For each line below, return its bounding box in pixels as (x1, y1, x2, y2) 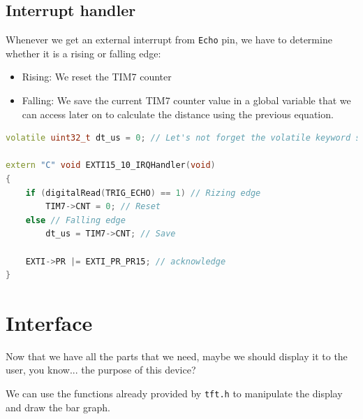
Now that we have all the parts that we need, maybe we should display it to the (6, 348, 348, 363)
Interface (6, 308, 93, 336)
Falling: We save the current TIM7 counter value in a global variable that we (22, 93, 351, 108)
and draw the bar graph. (6, 399, 110, 414)
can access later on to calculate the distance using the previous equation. (22, 106, 334, 121)
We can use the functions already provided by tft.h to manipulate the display (6, 386, 343, 401)
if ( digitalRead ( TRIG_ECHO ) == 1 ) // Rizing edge (25, 187, 261, 198)
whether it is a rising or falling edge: (6, 45, 161, 60)
